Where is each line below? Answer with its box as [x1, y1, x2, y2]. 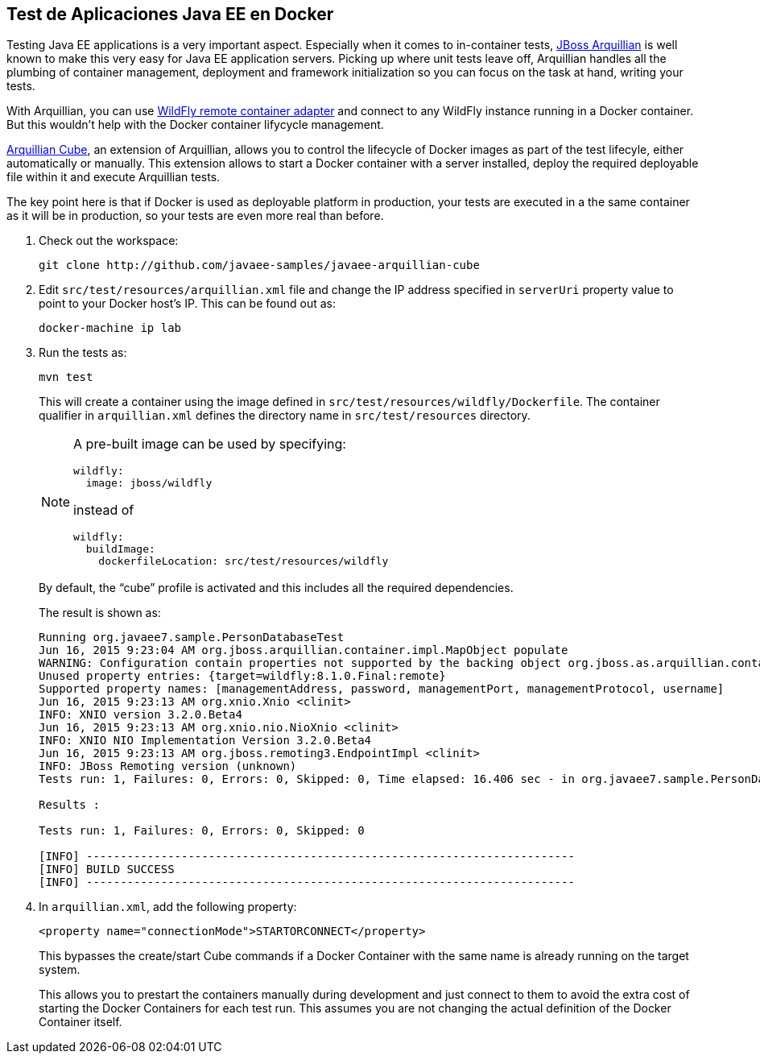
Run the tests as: [39, 346, 127, 360]
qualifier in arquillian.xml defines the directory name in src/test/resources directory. [39, 408, 531, 423]
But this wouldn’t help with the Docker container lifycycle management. [6, 118, 384, 132]
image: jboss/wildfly [85, 477, 213, 490]
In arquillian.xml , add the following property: [39, 900, 297, 914]
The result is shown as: [39, 606, 161, 620]
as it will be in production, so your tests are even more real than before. [6, 209, 384, 223]
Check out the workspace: [39, 234, 179, 248]
